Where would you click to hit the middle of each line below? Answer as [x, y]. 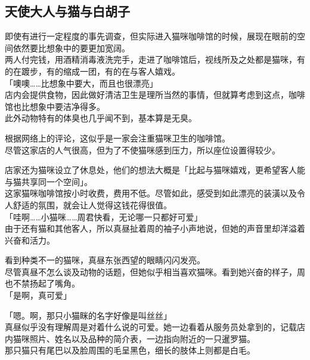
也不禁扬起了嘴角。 [42, 283]
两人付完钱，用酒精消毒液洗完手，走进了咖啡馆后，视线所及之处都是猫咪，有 [155, 59]
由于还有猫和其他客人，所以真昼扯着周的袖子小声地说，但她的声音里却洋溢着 [155, 228]
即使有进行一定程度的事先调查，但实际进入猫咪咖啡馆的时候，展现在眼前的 [151, 36]
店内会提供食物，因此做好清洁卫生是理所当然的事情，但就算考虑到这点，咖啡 [155, 95]
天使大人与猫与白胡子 [67, 11]
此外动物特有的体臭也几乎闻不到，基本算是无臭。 [101, 118]
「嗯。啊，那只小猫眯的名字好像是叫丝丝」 [88, 315]
